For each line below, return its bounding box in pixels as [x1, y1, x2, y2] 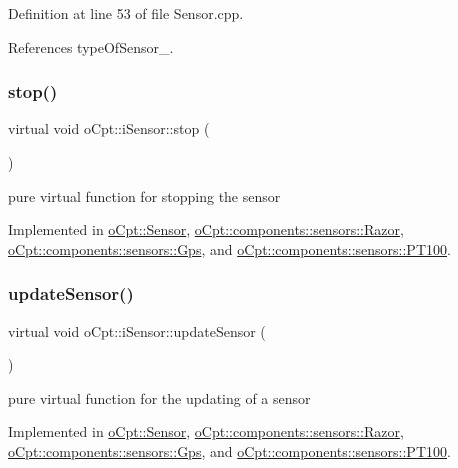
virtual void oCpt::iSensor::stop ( [8, 118, 210, 139]
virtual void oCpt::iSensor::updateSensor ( [8, 320, 266, 341]
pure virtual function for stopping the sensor [8, 185, 281, 206]
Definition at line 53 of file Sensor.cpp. [8, 3, 244, 23]
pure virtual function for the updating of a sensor [8, 387, 311, 408]
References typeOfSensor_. [8, 36, 174, 57]
